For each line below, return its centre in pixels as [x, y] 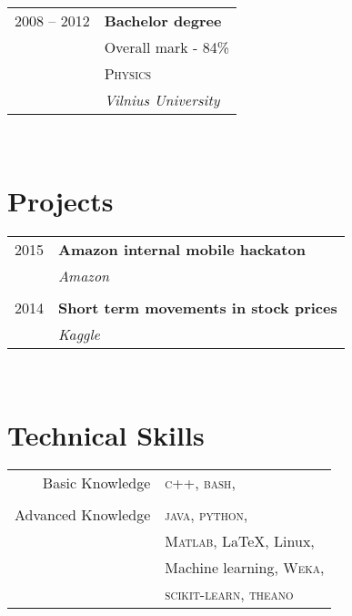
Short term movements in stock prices [198, 307]
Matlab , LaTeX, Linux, [240, 541]
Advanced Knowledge [83, 515]
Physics [128, 73]
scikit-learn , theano [229, 594]
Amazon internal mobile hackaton [182, 249]
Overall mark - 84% [167, 47]
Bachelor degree [163, 21]
